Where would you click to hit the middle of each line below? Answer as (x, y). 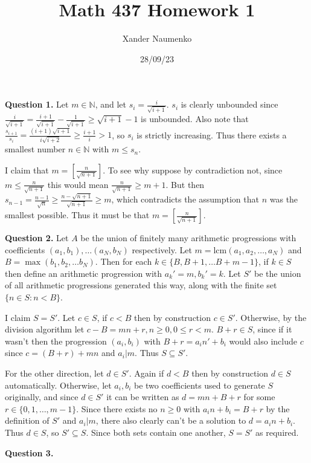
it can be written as (143, 397)
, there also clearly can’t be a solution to (171, 420)
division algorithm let (45, 329)
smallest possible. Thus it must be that (77, 215)
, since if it (272, 329)
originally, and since (42, 397)
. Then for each (123, 261)
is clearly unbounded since (229, 104)
